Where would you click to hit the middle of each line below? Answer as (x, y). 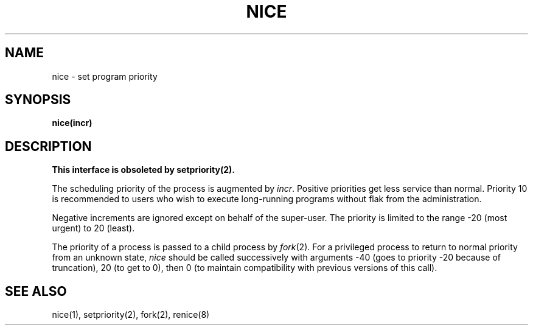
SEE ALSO (36, 291)
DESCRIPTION (48, 146)
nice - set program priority (105, 76)
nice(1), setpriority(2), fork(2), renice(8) (131, 315)
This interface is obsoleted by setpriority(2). (143, 170)
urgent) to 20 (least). (93, 228)
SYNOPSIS (38, 100)
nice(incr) (72, 123)
